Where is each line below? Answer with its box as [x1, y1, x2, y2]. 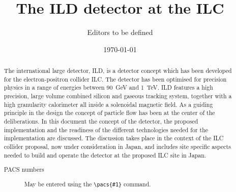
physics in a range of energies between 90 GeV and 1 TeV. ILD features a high [4, 83, 213, 92]
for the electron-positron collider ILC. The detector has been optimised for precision [4, 74, 227, 83]
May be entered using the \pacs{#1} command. [24, 179, 151, 188]
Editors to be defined [87, 27, 153, 37]
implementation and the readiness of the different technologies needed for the [4, 125, 209, 134]
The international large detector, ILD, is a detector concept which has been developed [4, 66, 232, 75]
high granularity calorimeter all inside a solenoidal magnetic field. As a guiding [4, 100, 213, 108]
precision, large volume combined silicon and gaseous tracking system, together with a [4, 92, 232, 100]
